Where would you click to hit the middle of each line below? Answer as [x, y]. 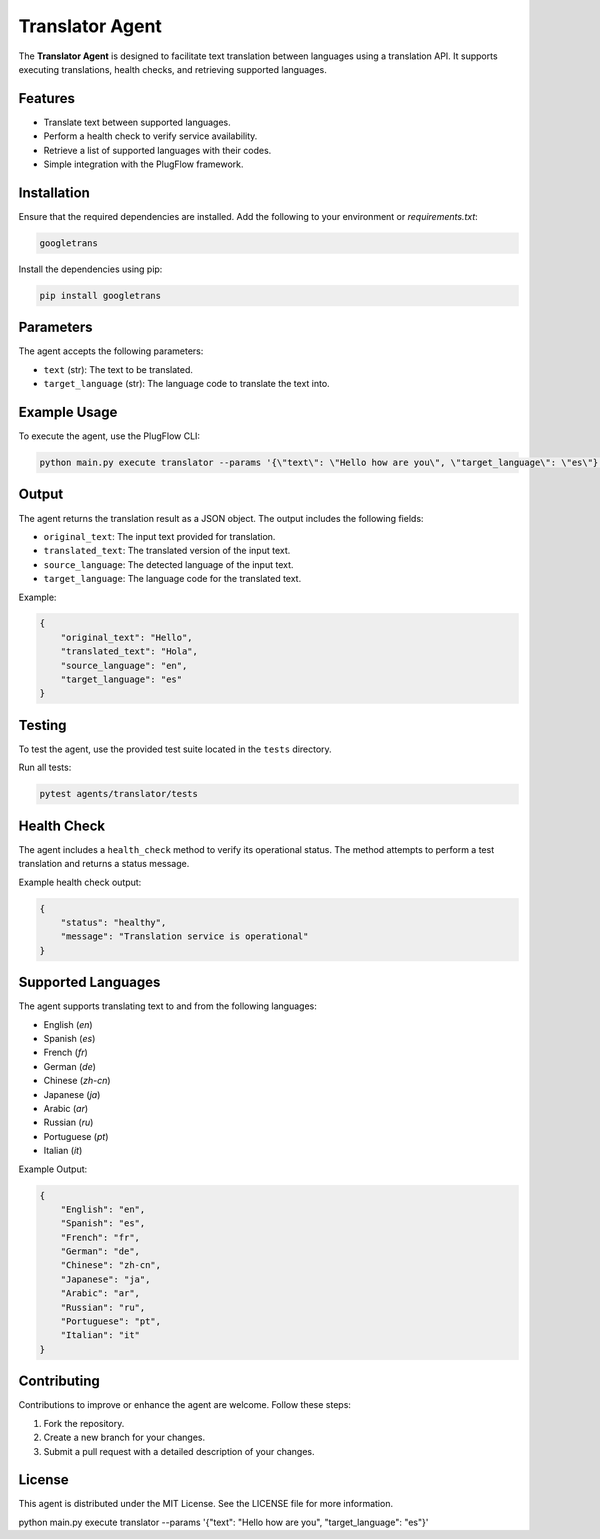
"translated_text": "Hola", [129, 651]
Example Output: [53, 1169]
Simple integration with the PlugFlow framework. [143, 164]
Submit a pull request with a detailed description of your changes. [179, 1451]
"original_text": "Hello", [127, 637]
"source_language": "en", [124, 665]
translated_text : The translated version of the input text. [167, 551]
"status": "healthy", [113, 922]
